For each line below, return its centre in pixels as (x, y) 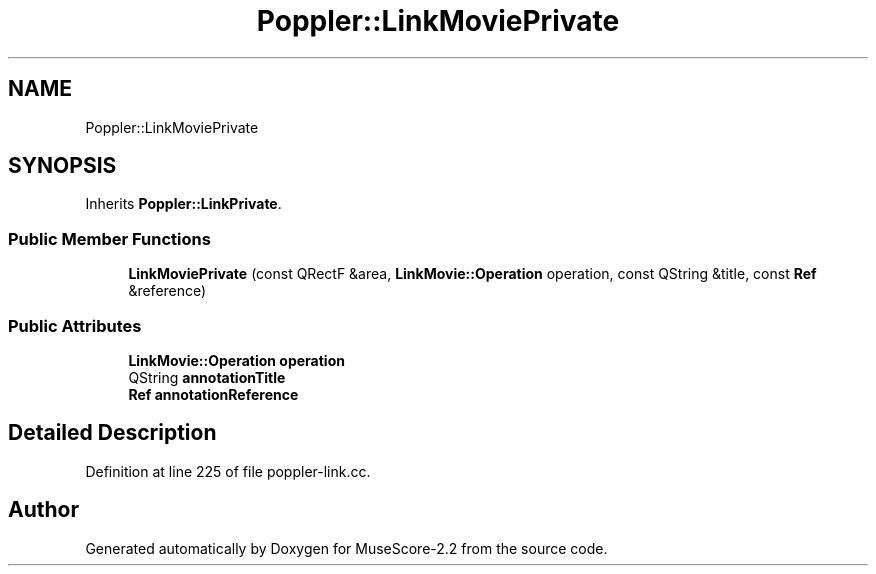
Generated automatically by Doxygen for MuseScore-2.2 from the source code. (346, 548)
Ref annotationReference (213, 394)
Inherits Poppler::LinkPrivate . (183, 204)
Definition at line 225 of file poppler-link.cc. (228, 471)
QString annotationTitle (207, 377)
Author (43, 510)
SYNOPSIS (62, 166)
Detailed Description (112, 433)
